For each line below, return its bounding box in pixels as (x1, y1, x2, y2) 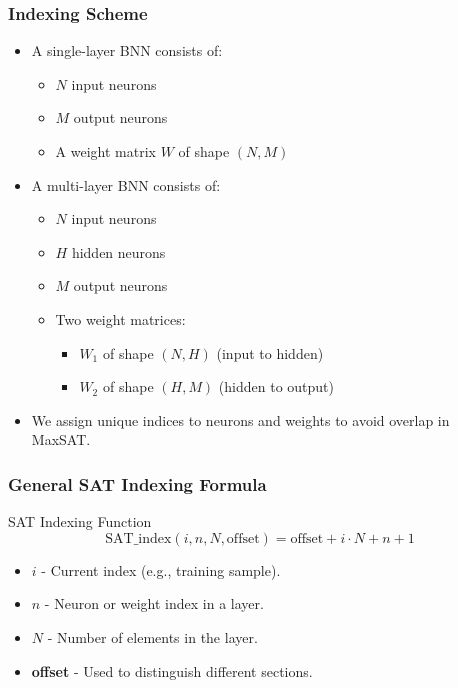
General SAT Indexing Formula (8, 471, 267, 496)
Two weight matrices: (55, 308, 186, 329)
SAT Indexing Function (8, 511, 152, 532)
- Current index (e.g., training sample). (41, 559, 281, 580)
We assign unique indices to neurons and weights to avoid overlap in (31, 409, 450, 430)
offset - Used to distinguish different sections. (31, 660, 313, 681)
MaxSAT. (31, 429, 91, 450)
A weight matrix (55, 141, 156, 161)
